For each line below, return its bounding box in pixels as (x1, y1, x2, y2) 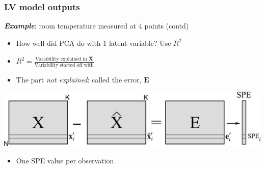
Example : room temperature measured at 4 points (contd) (4, 20, 189, 31)
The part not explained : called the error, (16, 74, 142, 84)
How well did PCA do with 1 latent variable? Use (16, 37, 171, 48)
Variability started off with (34, 62, 94, 68)
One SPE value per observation (16, 155, 114, 166)
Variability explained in (35, 56, 87, 62)
